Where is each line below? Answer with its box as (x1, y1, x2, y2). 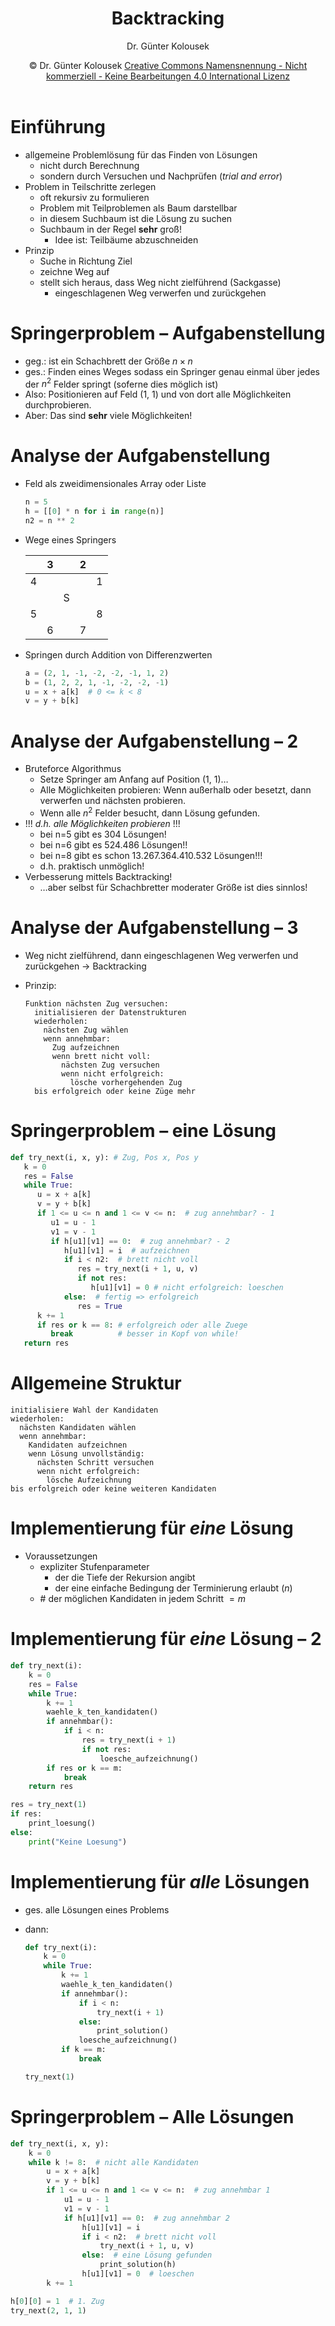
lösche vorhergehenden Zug (69, 1077, 183, 1087)
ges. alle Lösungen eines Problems (24, 1903, 170, 1916)
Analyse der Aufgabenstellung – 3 (10, 917, 299, 939)
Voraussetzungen (24, 1550, 98, 1562)
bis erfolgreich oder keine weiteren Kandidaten (10, 1484, 217, 1494)
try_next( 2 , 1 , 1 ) (10, 2305, 87, 2316)
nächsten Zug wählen (43, 1025, 129, 1035)
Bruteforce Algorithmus (24, 763, 122, 775)
